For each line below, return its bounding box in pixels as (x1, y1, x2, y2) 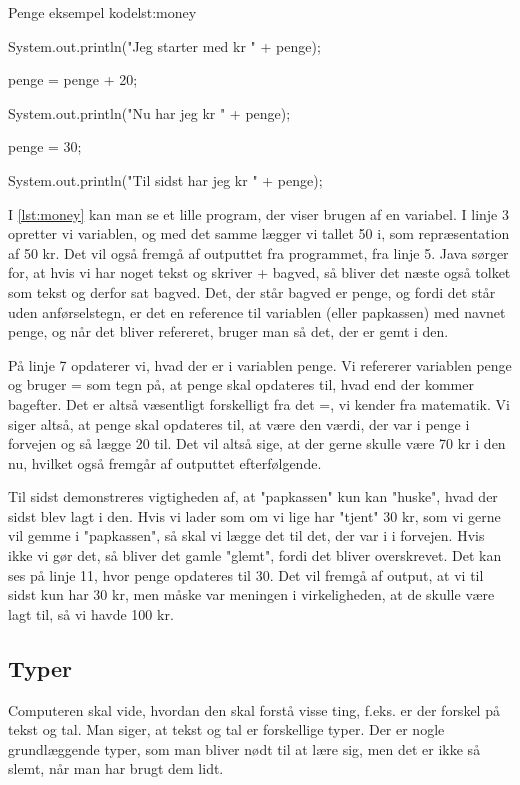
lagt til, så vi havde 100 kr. (8, 603, 174, 624)
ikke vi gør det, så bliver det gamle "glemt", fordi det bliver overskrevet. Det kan (8, 545, 502, 566)
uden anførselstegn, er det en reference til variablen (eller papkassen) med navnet (8, 301, 506, 322)
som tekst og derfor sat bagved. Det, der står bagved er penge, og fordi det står (8, 281, 496, 302)
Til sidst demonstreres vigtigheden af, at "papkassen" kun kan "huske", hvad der (8, 486, 498, 507)
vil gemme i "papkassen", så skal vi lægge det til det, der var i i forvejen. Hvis (8, 525, 485, 546)
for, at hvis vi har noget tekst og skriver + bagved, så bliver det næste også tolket (8, 262, 511, 283)
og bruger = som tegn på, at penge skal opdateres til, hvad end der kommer (8, 374, 474, 395)
